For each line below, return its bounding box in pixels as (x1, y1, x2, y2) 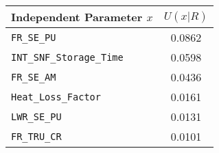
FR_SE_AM (11, 71, 56, 83)
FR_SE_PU (11, 31, 56, 43)
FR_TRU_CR (11, 130, 62, 142)
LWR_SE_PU (11, 111, 62, 122)
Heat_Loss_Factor (11, 91, 101, 102)
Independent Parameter (11, 9, 143, 25)
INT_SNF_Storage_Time (11, 51, 124, 63)
